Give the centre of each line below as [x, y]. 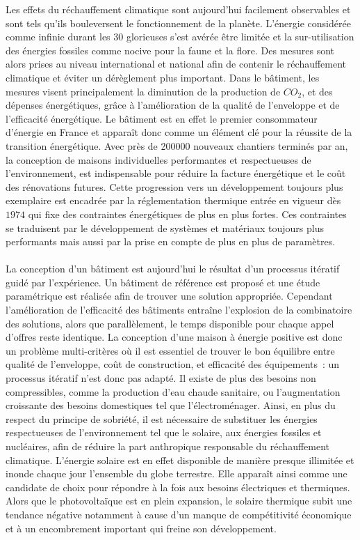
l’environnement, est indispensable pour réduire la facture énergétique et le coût [176, 173]
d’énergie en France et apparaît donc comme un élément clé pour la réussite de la [179, 132]
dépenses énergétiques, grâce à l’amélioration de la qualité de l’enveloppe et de [173, 105]
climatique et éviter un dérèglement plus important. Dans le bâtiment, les [163, 77]
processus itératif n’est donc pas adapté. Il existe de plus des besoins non [161, 378]
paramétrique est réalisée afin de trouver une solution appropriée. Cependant [169, 296]
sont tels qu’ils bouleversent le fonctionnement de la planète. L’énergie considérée [178, 23]
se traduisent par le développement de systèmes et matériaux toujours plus [165, 227]
